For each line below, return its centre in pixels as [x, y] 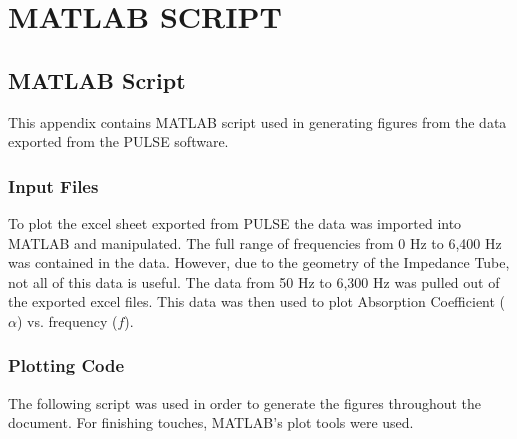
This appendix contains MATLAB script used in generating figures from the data [257, 121]
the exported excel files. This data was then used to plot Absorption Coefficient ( [257, 301]
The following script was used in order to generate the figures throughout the [245, 402]
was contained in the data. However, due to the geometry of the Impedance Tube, [259, 262]
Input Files [53, 185]
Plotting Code [66, 365]
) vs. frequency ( [67, 320]
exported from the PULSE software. [118, 141]
